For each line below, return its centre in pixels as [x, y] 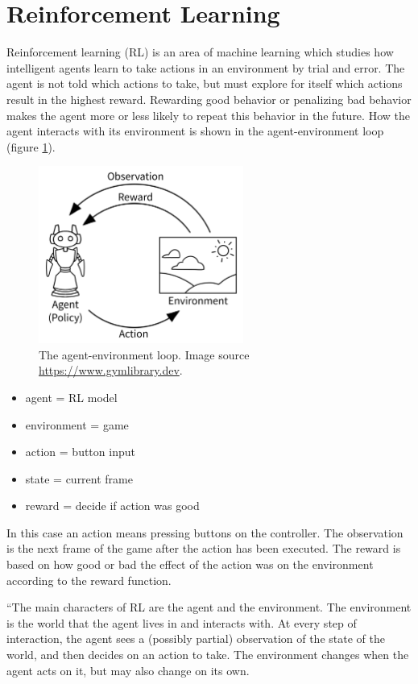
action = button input [80, 452]
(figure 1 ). [31, 146]
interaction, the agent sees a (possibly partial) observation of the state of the [196, 638]
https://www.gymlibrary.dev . [111, 370]
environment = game [77, 424]
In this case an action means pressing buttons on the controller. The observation [205, 532]
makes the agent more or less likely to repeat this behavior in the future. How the [208, 115]
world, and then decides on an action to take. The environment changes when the [208, 655]
